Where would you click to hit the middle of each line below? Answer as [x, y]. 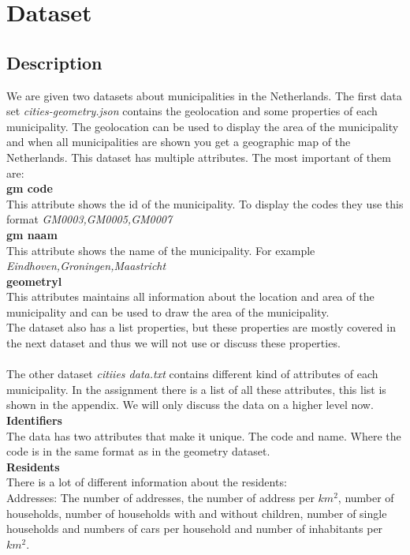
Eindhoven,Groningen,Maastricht [86, 266]
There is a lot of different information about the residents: [147, 482]
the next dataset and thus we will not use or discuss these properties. [173, 343]
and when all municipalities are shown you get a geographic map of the [179, 142]
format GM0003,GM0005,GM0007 [89, 219]
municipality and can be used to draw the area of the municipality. [168, 311]
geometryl [34, 281]
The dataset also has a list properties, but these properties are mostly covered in [201, 327]
